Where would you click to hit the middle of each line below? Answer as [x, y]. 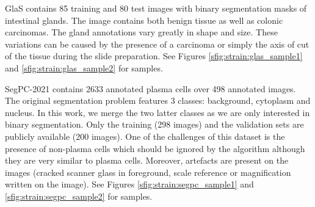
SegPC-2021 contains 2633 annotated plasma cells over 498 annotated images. [150, 88]
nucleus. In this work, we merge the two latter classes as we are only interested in [157, 112]
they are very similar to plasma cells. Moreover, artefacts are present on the [147, 160]
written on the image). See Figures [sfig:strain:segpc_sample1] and [129, 184]
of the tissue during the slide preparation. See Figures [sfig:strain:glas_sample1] [154, 56]
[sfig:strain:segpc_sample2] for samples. [79, 196]
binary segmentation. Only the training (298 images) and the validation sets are [154, 124]
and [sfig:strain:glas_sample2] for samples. [84, 67]
